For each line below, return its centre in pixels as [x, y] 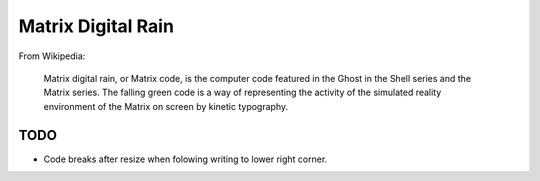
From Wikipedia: [52, 56]
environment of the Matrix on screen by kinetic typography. [166, 106]
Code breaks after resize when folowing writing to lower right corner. [185, 159]
